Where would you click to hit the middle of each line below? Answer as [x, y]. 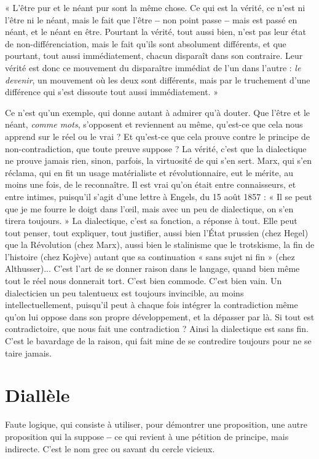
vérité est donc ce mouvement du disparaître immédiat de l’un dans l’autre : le [153, 67]
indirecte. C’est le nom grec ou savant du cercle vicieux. [110, 448]
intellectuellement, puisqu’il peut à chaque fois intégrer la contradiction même [152, 305]
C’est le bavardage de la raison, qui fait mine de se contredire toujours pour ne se [158, 341]
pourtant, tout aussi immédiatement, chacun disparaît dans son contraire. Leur [154, 56]
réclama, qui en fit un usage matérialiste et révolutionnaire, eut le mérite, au [149, 172]
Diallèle [37, 395]
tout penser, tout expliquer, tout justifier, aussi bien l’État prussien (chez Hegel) [157, 232]
